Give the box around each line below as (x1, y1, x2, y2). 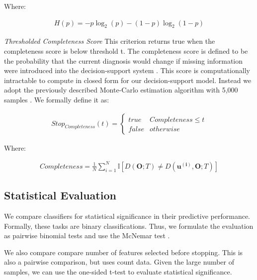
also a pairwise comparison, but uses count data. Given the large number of (4, 257, 235, 267)
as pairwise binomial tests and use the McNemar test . (4, 230, 170, 241)
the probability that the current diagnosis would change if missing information (4, 55, 243, 66)
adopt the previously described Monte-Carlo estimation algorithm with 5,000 (4, 85, 238, 95)
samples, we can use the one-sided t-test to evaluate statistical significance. (4, 266, 232, 277)
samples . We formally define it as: (4, 94, 109, 104)
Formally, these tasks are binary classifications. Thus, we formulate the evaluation (4, 220, 254, 231)
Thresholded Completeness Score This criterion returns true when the (4, 36, 215, 46)
